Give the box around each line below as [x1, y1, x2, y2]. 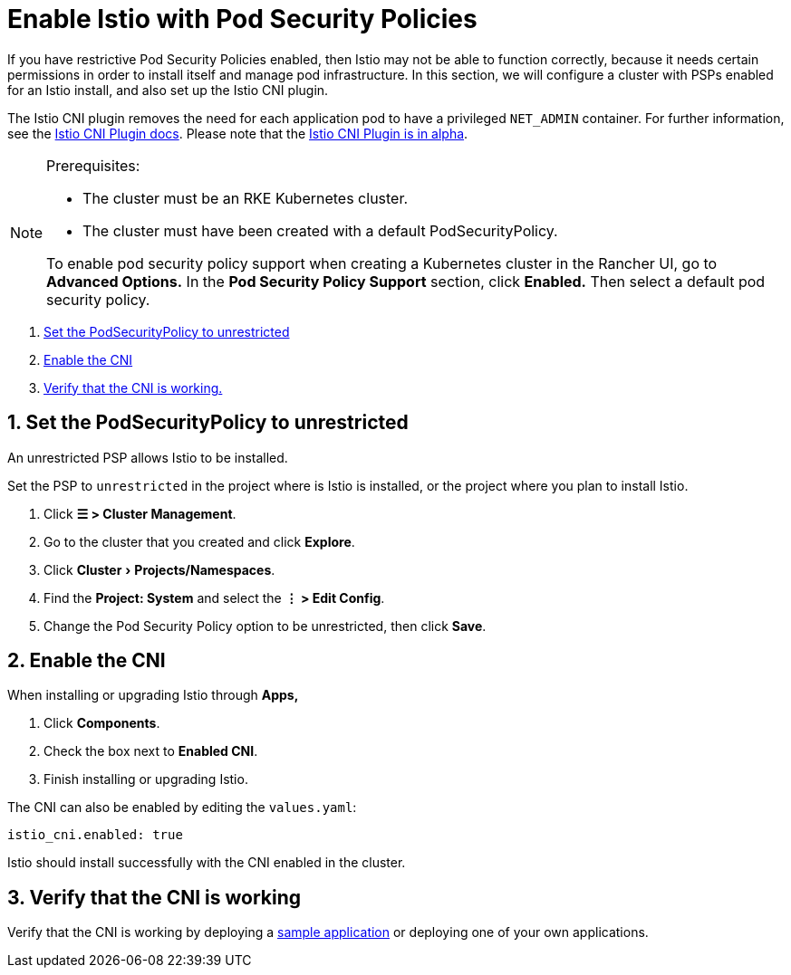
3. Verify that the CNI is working [7, 885, 302, 909]
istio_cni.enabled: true [7, 827, 183, 843]
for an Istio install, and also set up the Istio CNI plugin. [7, 81, 329, 98]
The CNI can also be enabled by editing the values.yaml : [7, 799, 357, 816]
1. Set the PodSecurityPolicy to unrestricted [7, 411, 409, 435]
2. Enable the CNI [7, 649, 166, 673]
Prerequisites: [46, 156, 140, 175]
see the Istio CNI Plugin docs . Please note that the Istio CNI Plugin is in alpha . [7, 125, 468, 141]
